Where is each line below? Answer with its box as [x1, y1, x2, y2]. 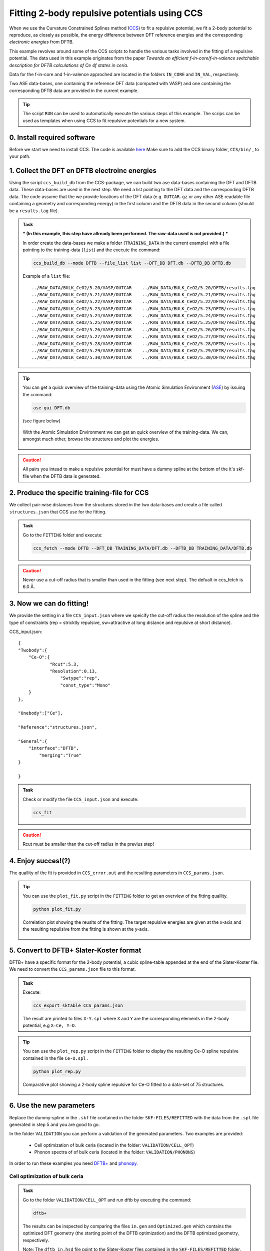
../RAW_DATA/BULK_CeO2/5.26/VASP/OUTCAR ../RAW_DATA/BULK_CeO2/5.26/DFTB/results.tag [31, 327, 256, 332]
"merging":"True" [39, 752, 82, 758]
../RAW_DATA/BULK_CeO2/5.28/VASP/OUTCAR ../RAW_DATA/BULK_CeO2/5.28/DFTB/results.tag [31, 341, 256, 346]
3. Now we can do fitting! [9, 599, 89, 608]
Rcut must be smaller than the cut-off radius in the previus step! [22, 841, 154, 847]
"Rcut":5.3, [49, 661, 79, 667]
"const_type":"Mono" [60, 682, 111, 688]
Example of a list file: [22, 273, 70, 279]
